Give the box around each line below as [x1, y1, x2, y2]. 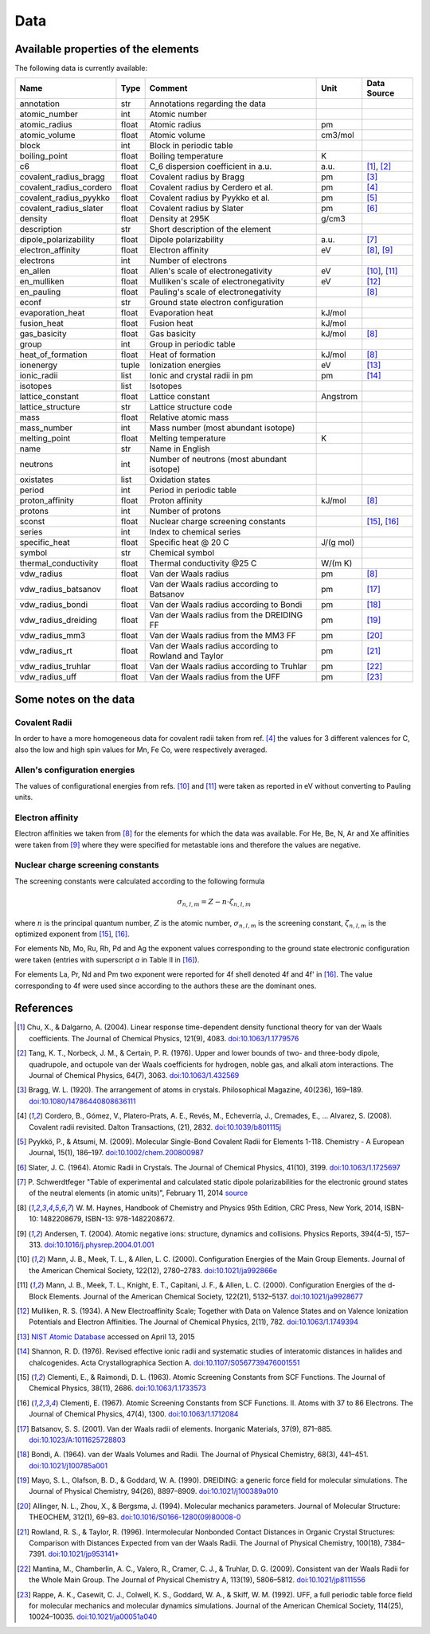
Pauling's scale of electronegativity [149, 287, 282, 298]
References [14, 1001, 73, 1015]
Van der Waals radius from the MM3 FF [149, 630, 296, 641]
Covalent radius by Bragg [149, 171, 244, 182]
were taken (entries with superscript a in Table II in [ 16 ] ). [14, 954, 200, 964]
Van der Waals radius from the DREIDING [149, 609, 303, 621]
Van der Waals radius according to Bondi [149, 599, 303, 610]
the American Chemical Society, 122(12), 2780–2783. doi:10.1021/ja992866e [29, 1265, 278, 1275]
